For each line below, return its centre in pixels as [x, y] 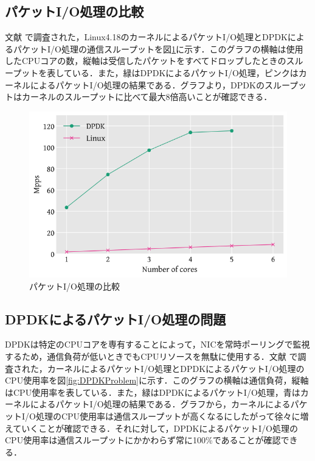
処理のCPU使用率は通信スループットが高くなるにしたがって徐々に [168, 416]
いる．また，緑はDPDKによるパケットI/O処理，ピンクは [185, 72]
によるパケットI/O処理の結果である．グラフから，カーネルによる [160, 404]
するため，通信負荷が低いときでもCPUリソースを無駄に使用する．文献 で [151, 356]
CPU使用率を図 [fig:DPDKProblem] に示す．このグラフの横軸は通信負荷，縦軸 [157, 380]
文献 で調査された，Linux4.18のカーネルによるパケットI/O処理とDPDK [146, 37]
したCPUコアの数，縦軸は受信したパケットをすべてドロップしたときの [146, 61]
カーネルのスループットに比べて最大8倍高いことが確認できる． [147, 97]
